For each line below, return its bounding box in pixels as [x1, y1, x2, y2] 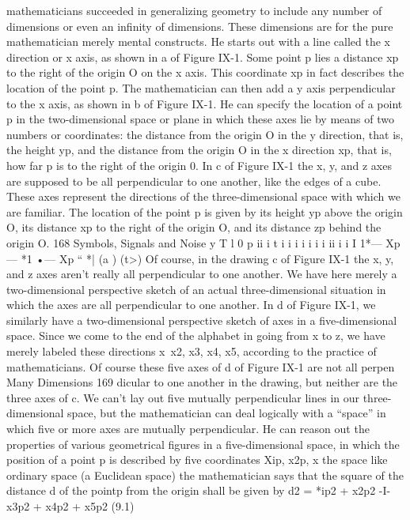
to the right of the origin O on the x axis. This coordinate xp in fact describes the [6, 64, 404, 81]
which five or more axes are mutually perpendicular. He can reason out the [6, 420, 370, 437]
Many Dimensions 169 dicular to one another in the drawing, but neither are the [6, 374, 398, 390]
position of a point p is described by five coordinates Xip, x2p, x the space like [6, 451, 388, 468]
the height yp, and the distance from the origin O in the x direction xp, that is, [6, 141, 392, 158]
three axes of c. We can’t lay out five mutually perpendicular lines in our [6, 389, 359, 405]
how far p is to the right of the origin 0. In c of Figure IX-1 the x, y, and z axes [6, 156, 392, 173]
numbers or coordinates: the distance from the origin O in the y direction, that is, [6, 126, 404, 142]
